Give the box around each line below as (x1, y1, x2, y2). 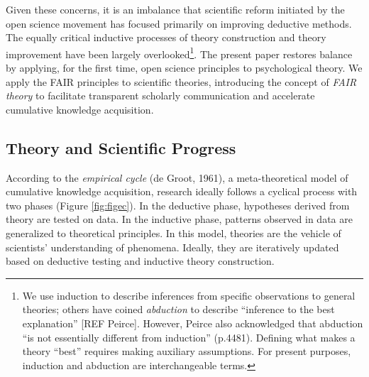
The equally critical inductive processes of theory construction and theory (6, 30, 326, 45)
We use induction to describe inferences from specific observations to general (22, 288, 356, 302)
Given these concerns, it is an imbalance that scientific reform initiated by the (6, 2, 345, 16)
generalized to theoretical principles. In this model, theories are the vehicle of (6, 225, 341, 240)
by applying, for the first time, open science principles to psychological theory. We (6, 60, 363, 75)
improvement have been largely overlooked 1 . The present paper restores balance (6, 44, 353, 61)
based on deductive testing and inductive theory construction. (6, 253, 275, 268)
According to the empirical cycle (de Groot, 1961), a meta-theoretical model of (6, 170, 348, 185)
